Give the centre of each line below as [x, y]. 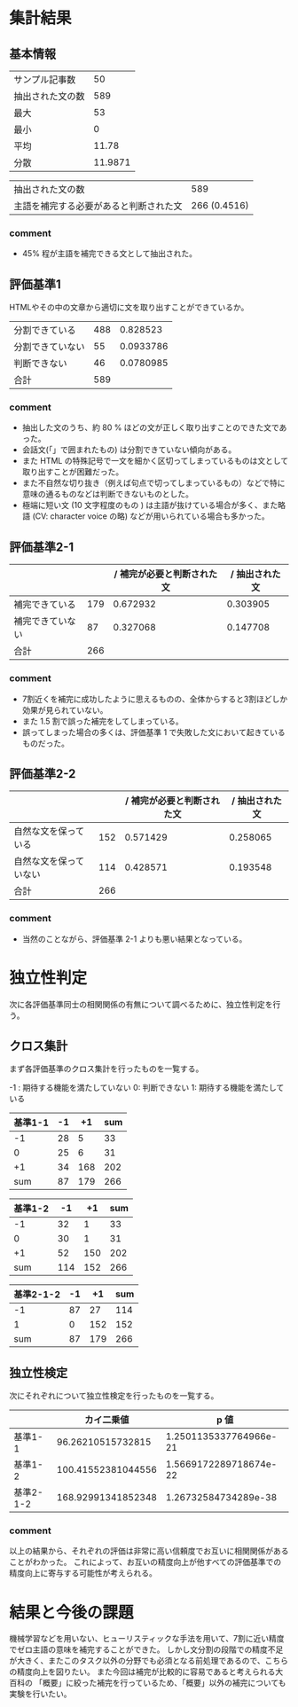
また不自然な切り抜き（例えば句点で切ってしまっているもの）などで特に [153, 483]
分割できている [45, 331]
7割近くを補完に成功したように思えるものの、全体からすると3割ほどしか [155, 699]
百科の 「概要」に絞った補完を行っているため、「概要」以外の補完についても [148, 1683]
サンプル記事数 [45, 79]
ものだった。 [45, 743]
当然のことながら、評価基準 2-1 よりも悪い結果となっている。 [134, 939]
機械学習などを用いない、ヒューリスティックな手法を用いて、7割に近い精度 [147, 1639]
